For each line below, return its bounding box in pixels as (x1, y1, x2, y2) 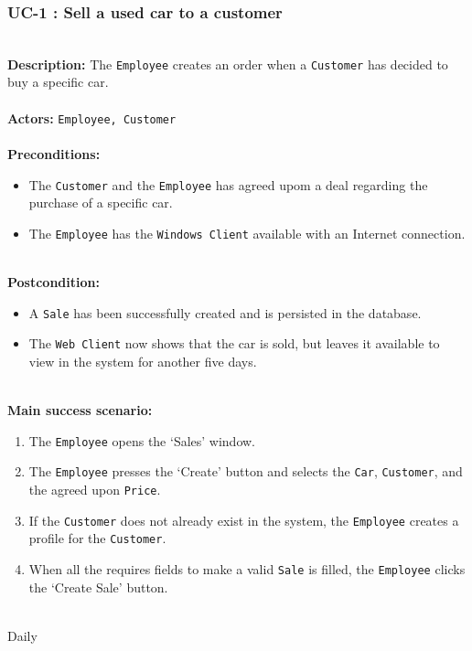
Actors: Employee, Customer (7, 108, 177, 127)
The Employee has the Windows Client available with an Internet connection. (28, 223, 466, 242)
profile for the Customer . (28, 528, 166, 548)
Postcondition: (7, 272, 100, 291)
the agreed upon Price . (28, 480, 161, 498)
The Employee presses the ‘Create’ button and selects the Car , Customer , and (28, 462, 463, 481)
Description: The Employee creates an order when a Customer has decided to (7, 54, 448, 73)
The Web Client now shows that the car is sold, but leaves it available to (28, 334, 440, 353)
